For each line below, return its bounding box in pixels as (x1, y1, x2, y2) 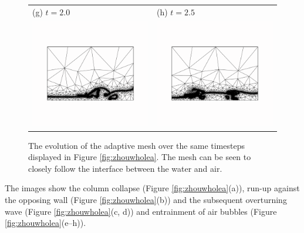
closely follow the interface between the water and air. (28, 162, 222, 174)
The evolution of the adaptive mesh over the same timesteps (28, 139, 245, 151)
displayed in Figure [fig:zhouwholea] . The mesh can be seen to (28, 151, 251, 163)
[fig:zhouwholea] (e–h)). (5, 217, 86, 229)
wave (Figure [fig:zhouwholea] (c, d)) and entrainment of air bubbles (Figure (5, 205, 277, 217)
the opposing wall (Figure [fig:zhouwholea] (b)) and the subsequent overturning (5, 193, 287, 205)
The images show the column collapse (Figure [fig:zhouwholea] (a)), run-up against (5, 182, 300, 194)
